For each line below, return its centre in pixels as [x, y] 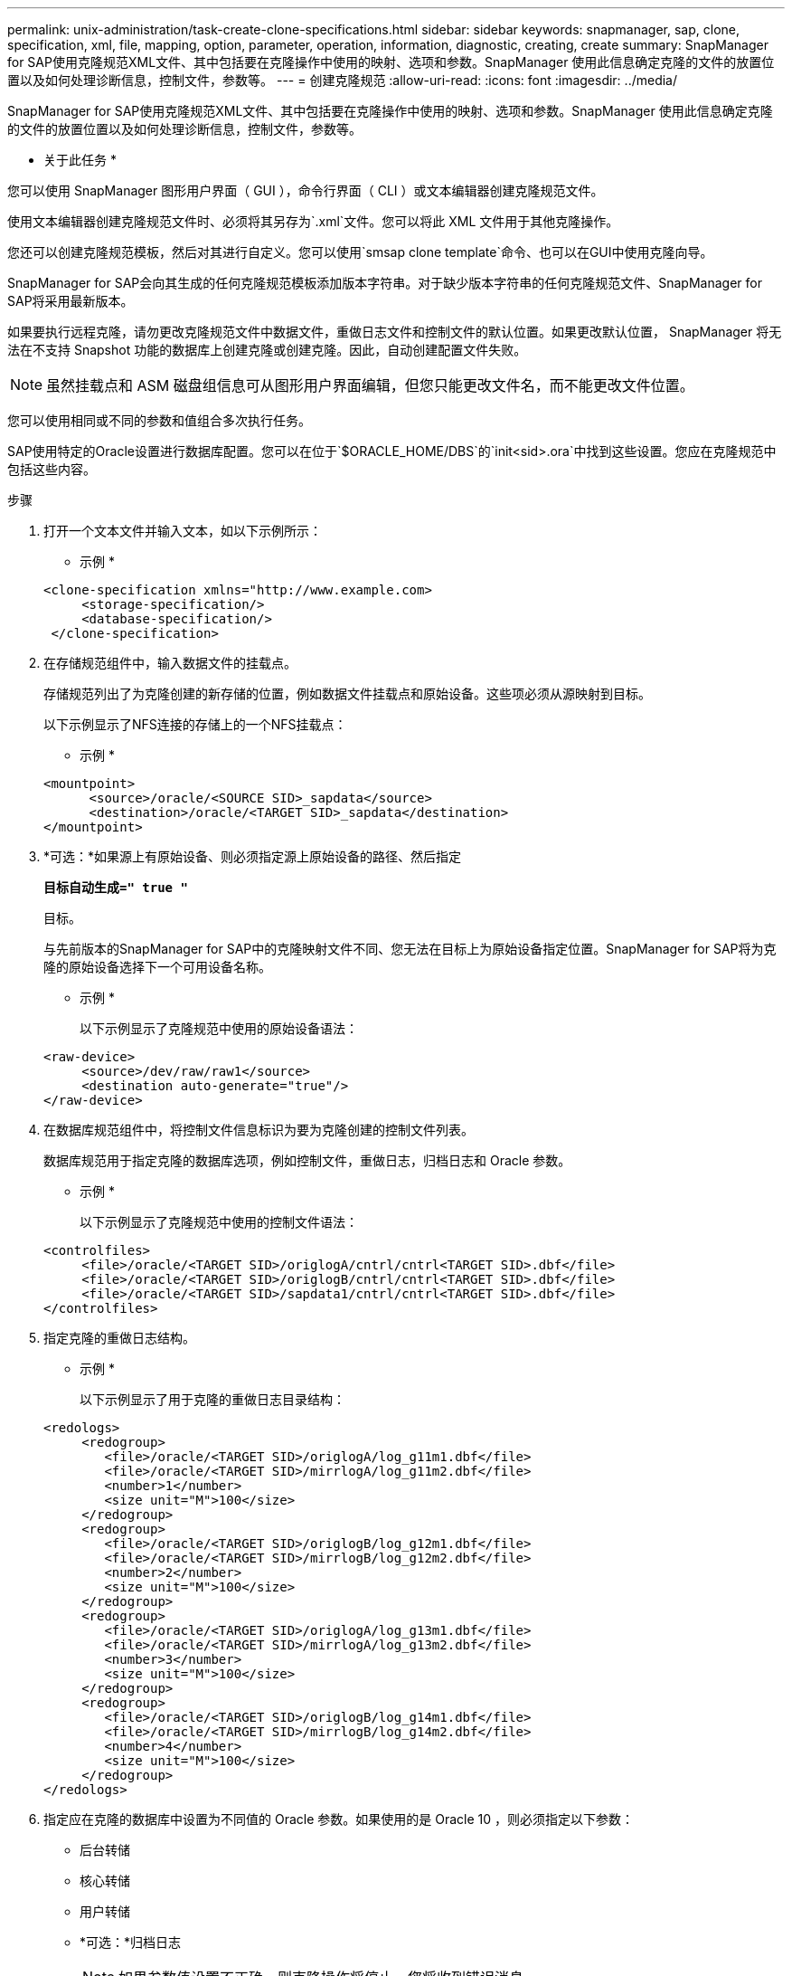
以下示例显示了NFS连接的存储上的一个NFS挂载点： [195, 724]
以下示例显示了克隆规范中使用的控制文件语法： [219, 1222]
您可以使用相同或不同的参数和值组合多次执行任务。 [159, 420]
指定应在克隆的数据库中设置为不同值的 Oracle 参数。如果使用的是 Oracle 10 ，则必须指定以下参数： [339, 1819]
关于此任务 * [80, 160]
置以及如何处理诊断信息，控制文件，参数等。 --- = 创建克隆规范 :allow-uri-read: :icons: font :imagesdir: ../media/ [343, 80]
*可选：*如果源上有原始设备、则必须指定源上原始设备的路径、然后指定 [253, 856]
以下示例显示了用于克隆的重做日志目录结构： [212, 1399]
